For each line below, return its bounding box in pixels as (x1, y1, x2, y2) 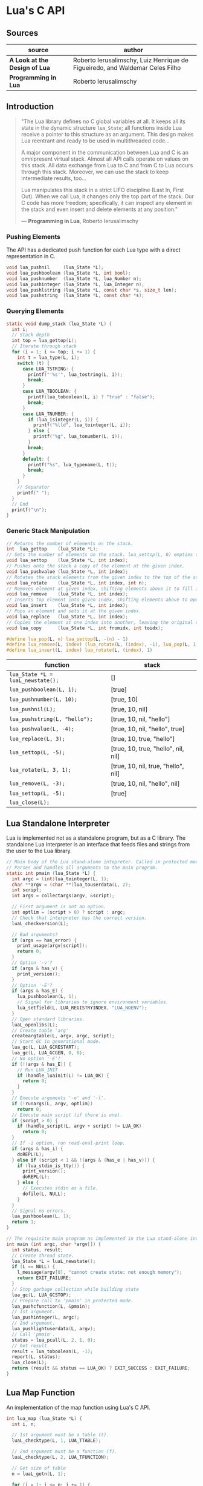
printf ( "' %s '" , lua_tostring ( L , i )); (28, 371, 123, 378)
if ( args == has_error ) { (11, 937, 77, 943)
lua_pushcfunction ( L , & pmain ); (11, 1303, 91, 1310)
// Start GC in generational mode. (11, 1039, 101, 1045)
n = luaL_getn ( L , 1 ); (11, 1471, 66, 1477)
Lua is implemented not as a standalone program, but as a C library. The (6, 834, 186, 842)
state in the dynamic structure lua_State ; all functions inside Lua (21, 124, 182, 131)
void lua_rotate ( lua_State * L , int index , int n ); (6, 580, 147, 586)
